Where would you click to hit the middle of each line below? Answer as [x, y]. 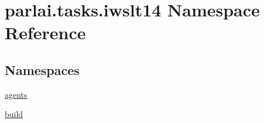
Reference [45, 33]
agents [16, 94]
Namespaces [42, 69]
